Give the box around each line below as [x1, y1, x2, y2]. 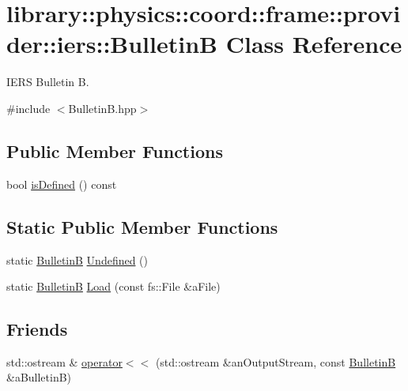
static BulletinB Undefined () [6, 251, 149, 268]
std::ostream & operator [6, 353, 123, 370]
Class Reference [225, 28, 402, 60]
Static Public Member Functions [6, 214, 278, 239]
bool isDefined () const [6, 175, 117, 192]
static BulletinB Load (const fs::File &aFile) [6, 278, 221, 295]
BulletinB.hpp [68, 100, 137, 116]
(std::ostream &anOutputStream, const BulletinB [155, 353, 396, 370]
